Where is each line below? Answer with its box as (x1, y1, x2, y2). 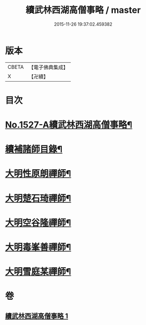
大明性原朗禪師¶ (5, 168, 71, 180)
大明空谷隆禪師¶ (5, 217, 71, 228)
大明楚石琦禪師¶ (5, 192, 71, 204)
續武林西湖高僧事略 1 (5, 312, 68, 320)
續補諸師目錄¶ (5, 144, 63, 155)
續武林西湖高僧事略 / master (25, 4, 141, 16)
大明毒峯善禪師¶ (5, 242, 71, 253)
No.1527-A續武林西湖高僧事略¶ (5, 119, 133, 131)
